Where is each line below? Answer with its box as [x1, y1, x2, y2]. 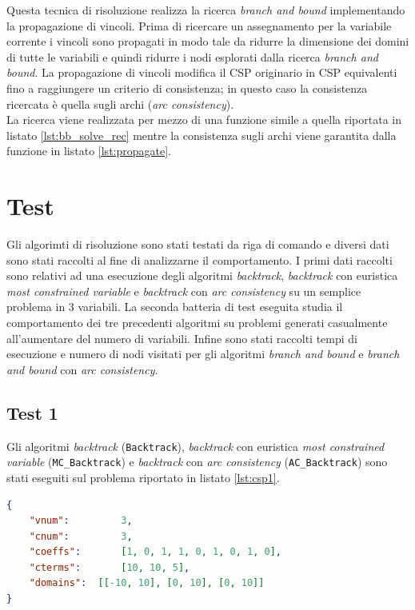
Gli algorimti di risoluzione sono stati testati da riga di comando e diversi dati [6, 236, 389, 253]
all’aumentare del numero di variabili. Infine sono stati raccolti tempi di [6, 329, 357, 346]
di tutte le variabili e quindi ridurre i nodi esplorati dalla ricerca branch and [6, 48, 378, 65]
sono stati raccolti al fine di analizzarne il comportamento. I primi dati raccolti [6, 251, 393, 268]
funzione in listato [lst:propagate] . [6, 142, 171, 159]
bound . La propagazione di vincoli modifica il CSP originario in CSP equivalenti [6, 64, 397, 81]
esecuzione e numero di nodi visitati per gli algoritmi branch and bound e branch [6, 345, 400, 362]
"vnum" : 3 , [29, 515, 133, 527]
